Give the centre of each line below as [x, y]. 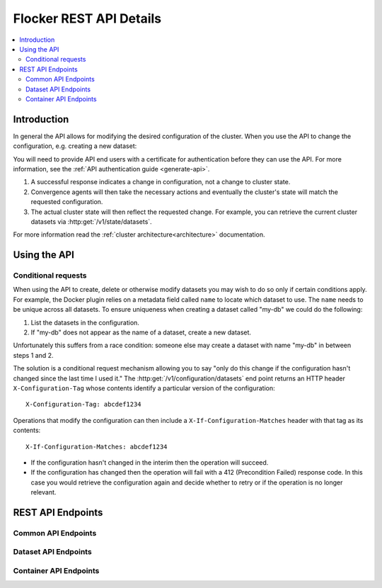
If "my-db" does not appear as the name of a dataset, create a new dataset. [141, 332]
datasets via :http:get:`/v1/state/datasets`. [91, 221]
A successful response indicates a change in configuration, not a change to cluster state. [161, 182]
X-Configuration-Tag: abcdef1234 [83, 405]
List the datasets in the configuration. [85, 322]
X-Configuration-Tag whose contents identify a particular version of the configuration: [144, 388]
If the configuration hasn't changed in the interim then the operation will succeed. [150, 462]
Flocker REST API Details [87, 18]
